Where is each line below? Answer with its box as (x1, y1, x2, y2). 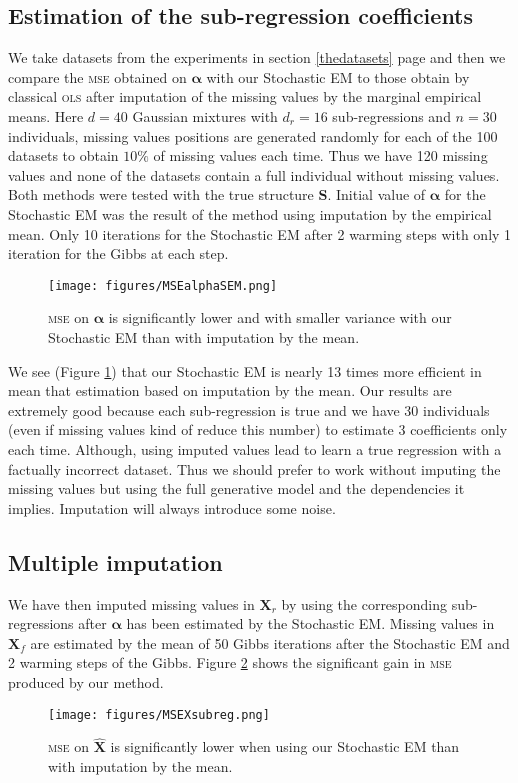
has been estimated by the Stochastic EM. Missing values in (126, 613, 495, 634)
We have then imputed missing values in (8, 593, 255, 614)
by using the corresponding (281, 593, 448, 614)
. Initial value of (327, 184, 426, 205)
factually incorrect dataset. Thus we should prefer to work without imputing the (8, 458, 501, 479)
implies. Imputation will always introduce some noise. (8, 497, 336, 518)
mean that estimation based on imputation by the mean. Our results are (8, 380, 452, 401)
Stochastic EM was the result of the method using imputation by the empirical (8, 203, 492, 224)
